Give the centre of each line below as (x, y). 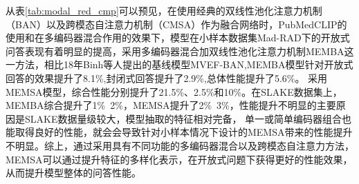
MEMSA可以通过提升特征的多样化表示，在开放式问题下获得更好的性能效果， (179, 159)
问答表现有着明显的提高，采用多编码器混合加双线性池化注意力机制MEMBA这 (180, 51)
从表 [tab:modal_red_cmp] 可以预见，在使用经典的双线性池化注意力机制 (164, 10)
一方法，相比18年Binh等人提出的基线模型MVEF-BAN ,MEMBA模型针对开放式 (179, 64)
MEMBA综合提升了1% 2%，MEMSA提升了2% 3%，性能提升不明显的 (161, 105)
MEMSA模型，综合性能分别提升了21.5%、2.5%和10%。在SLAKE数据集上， (174, 91)
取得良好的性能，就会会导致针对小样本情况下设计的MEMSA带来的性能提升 (184, 132)
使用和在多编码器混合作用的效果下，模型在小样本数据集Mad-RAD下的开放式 (178, 38)
